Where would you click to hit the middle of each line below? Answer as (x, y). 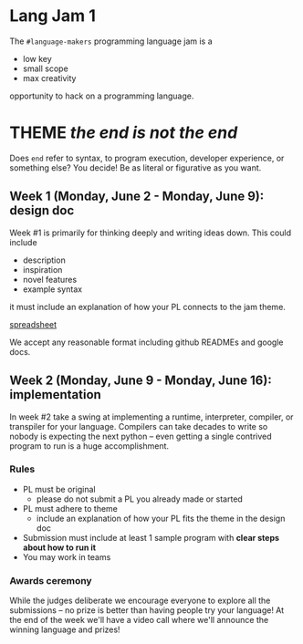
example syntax (52, 289)
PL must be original (59, 489)
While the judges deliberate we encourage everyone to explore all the (140, 601)
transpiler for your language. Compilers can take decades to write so (139, 426)
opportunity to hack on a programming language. (102, 96)
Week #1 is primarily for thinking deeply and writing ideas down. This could (151, 233)
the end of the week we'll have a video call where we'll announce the (139, 620)
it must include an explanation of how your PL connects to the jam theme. (147, 306)
